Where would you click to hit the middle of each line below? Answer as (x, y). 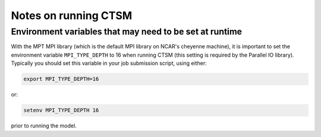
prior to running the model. (44, 126)
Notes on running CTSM (72, 15)
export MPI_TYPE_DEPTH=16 (61, 79)
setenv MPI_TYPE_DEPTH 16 (61, 110)
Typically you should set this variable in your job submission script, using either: (109, 63)
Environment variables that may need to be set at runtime (127, 32)
